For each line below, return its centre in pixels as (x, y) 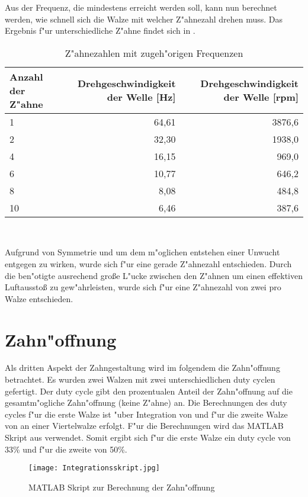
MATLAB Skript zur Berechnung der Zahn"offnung (122, 487)
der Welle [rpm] (261, 97)
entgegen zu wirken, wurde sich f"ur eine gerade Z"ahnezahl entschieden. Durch (148, 263)
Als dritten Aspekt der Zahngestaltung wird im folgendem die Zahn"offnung (142, 368)
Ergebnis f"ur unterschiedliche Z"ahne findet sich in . (100, 31)
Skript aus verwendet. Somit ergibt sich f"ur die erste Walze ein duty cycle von (148, 437)
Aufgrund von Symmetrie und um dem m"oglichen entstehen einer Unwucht (142, 252)
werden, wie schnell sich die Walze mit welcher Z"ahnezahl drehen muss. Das (144, 19)
